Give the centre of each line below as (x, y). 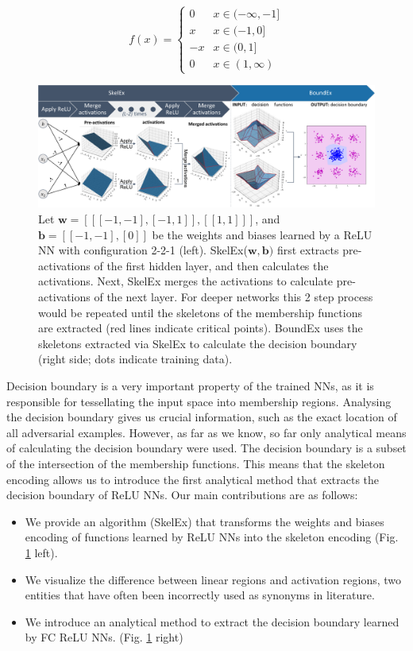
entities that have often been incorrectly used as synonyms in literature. (200, 595)
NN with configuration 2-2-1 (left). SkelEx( (143, 250)
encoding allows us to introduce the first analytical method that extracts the (193, 479)
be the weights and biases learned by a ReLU (262, 234)
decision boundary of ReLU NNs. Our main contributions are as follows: (182, 495)
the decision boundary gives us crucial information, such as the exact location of (202, 417)
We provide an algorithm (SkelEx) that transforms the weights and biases (205, 521)
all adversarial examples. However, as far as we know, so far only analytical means (206, 432)
